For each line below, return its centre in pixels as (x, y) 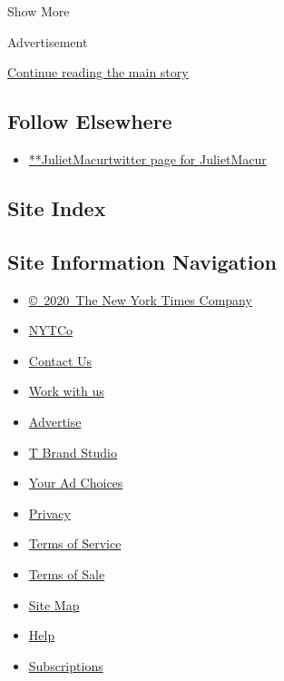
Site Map (54, 604)
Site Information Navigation (142, 261)
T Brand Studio (73, 452)
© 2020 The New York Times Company (140, 299)
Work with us (66, 391)
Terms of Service (75, 543)
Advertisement (48, 41)
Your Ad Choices (76, 483)
